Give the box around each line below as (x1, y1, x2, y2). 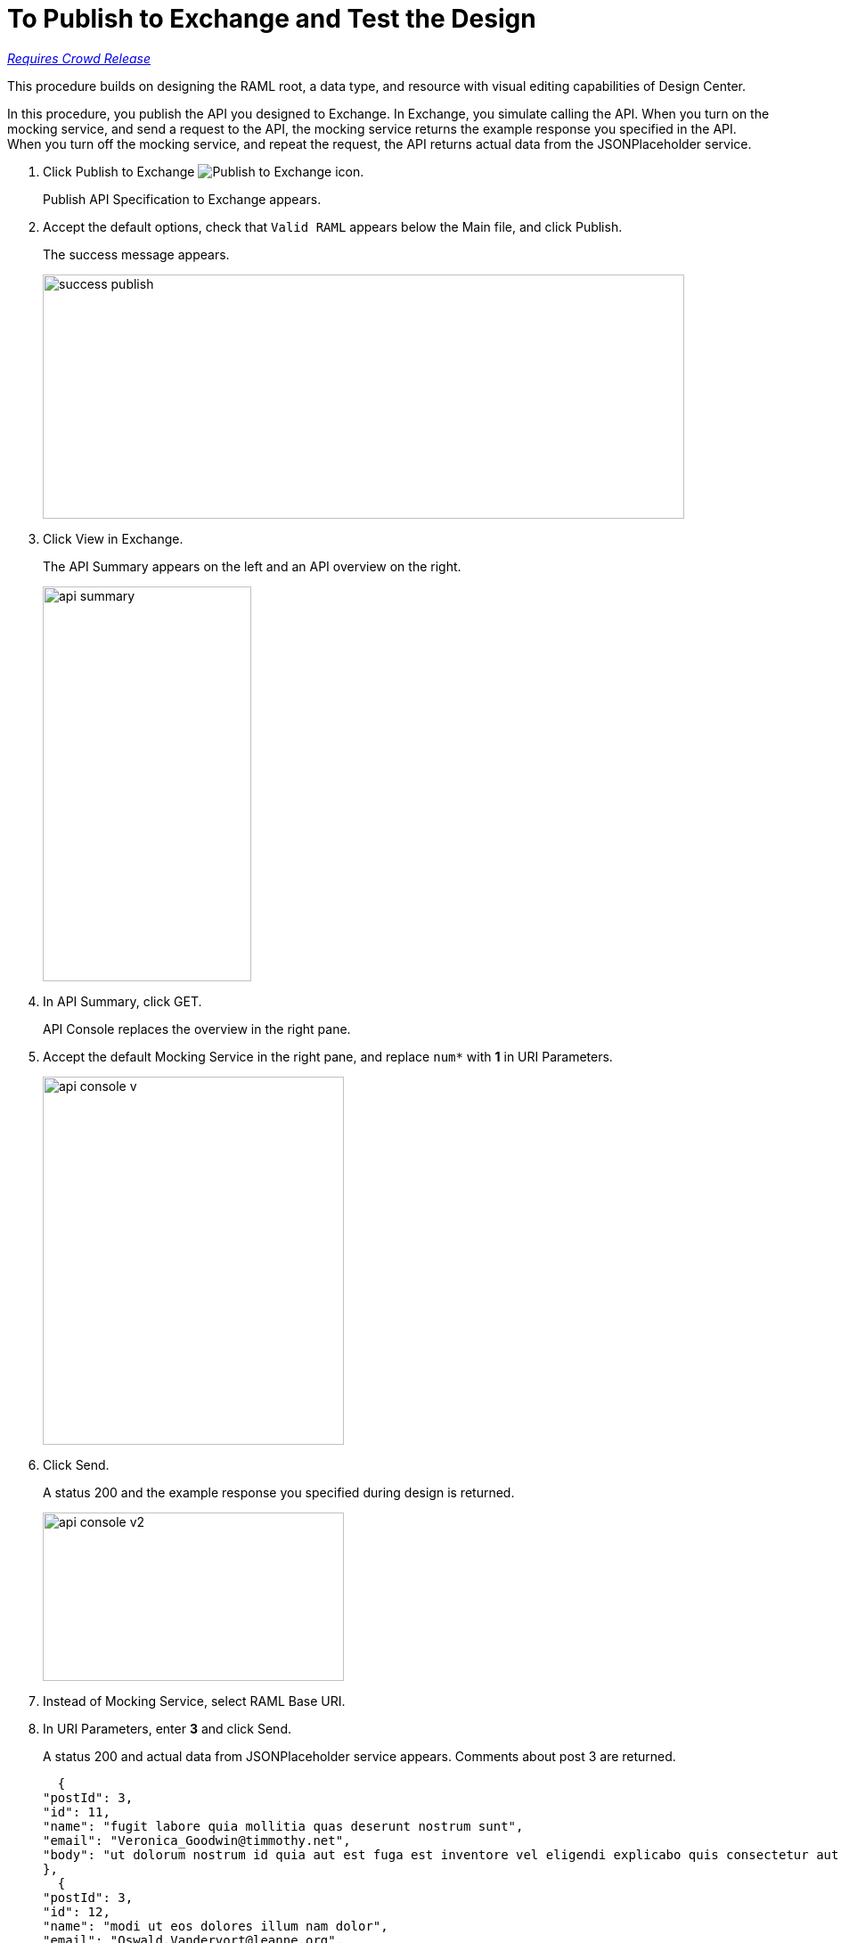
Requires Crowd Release (7, 50, 151, 66)
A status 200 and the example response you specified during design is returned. (43, 1484, 515, 1500)
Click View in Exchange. (43, 530, 184, 546)
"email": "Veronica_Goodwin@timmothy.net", (43, 1832, 351, 1848)
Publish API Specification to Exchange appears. (43, 191, 322, 207)
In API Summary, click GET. (43, 993, 202, 1009)
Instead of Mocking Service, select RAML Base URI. (43, 1693, 346, 1709)
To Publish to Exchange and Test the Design (7, 4, 536, 34)
